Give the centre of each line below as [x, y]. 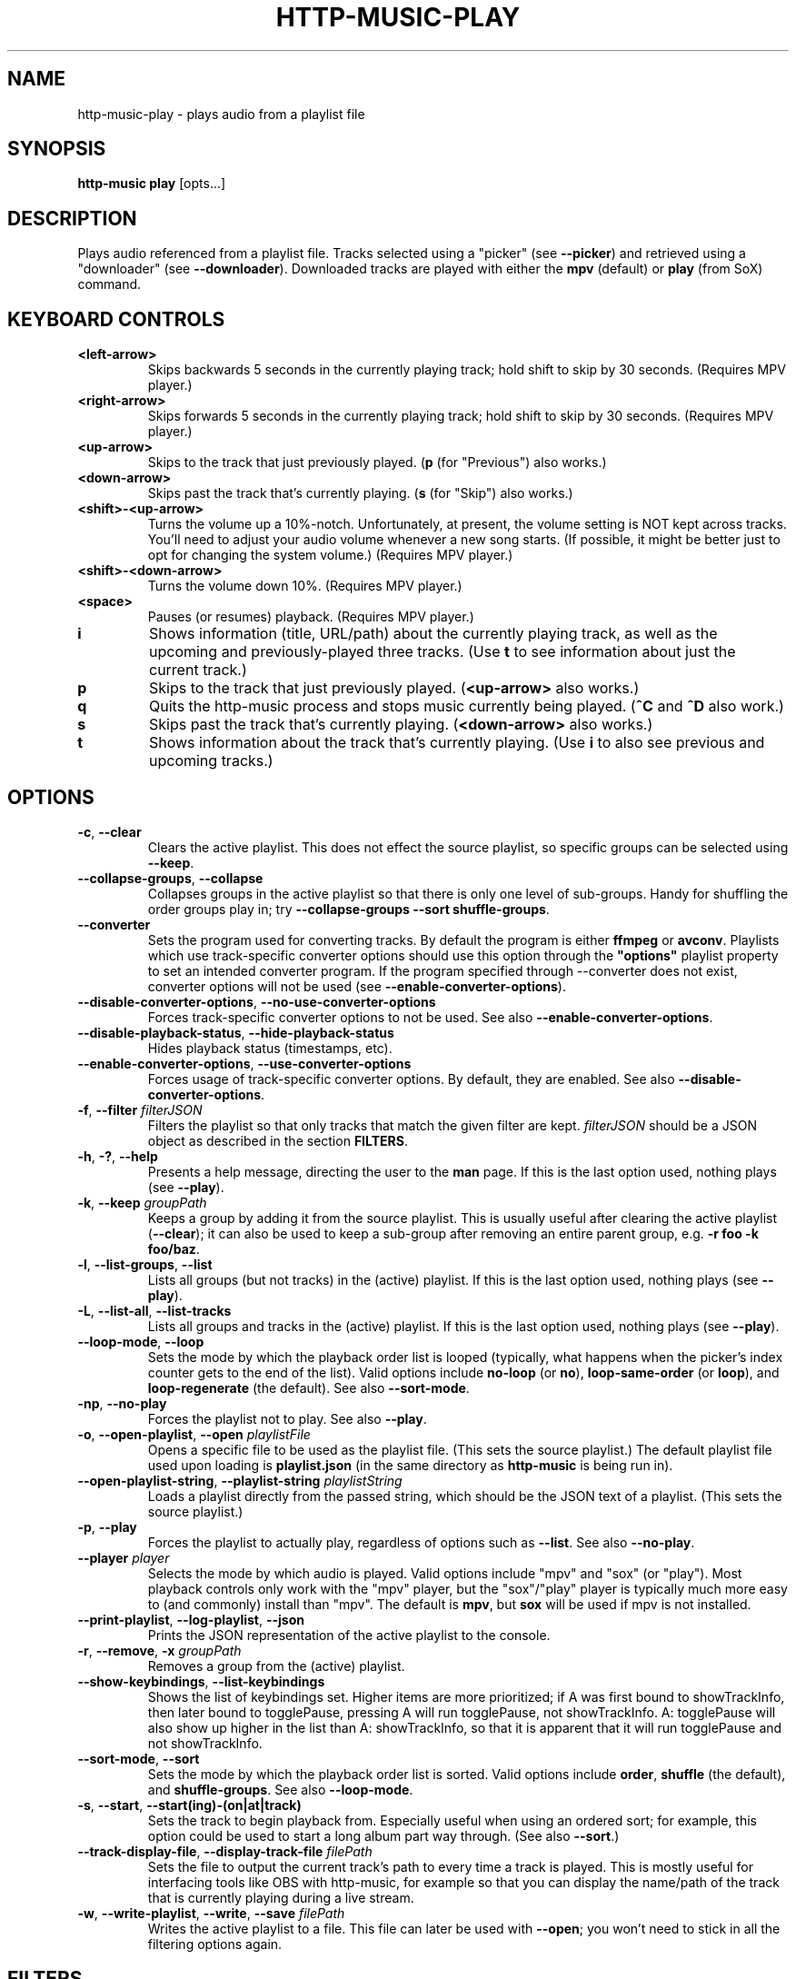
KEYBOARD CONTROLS [116, 319]
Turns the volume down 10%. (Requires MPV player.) [305, 586]
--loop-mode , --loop [141, 1341]
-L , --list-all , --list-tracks [154, 1310]
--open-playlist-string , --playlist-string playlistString [240, 1480]
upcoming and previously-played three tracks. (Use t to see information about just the [442, 652]
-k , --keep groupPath [142, 1202]
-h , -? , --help [118, 1156]
